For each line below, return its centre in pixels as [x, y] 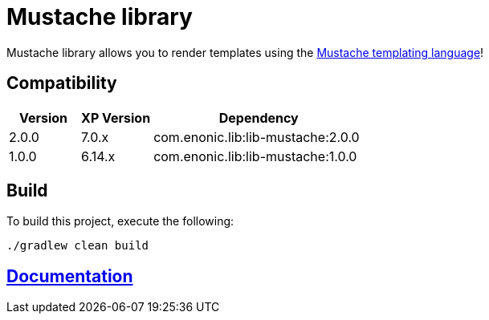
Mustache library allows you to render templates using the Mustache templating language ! [245, 52]
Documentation [70, 276]
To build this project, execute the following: [120, 221]
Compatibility [62, 83]
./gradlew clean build [78, 246]
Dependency [259, 117]
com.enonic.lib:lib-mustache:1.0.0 [255, 156]
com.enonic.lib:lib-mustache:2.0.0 [257, 137]
